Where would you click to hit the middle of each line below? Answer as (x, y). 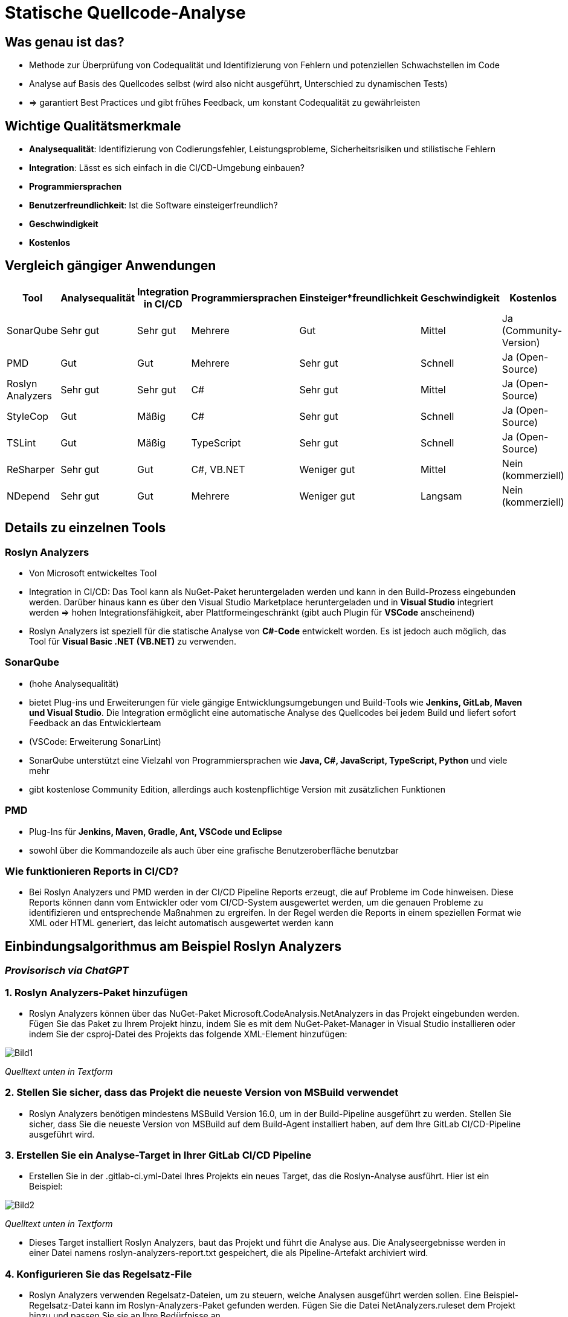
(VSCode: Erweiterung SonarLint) (95, 741)
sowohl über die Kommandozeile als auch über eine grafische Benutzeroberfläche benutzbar (214, 850)
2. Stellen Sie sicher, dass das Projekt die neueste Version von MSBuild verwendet (202, 1093)
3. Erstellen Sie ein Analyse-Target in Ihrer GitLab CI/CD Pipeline (158, 1155)
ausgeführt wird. (62, 1134)
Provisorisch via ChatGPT (67, 971)
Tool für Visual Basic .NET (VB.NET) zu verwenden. (133, 642)
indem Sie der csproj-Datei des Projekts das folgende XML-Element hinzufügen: (188, 1034)
